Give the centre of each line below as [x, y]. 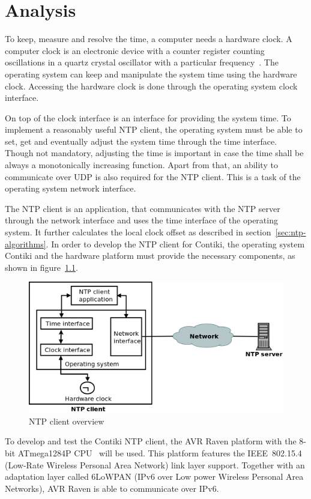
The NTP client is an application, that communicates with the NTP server [143, 208]
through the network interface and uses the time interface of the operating [141, 220]
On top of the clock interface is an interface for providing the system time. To [148, 117]
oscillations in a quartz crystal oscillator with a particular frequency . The [142, 62]
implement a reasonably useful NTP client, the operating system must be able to [154, 129]
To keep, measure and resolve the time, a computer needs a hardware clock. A [149, 39]
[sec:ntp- [291, 232]
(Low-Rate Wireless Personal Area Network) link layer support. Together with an [155, 464]
